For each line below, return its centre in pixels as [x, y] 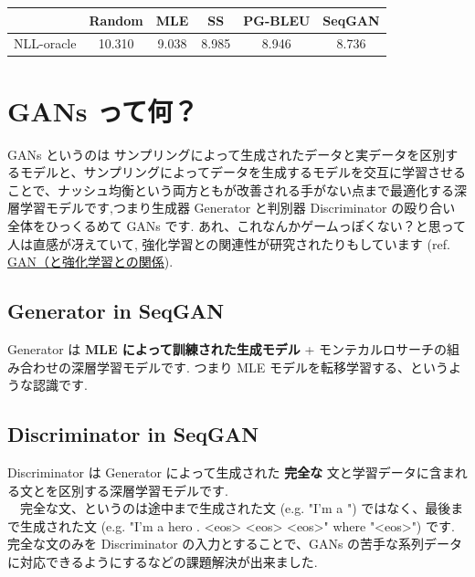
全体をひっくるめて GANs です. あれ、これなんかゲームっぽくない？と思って [237, 225]
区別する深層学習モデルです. [143, 490]
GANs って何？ [103, 110]
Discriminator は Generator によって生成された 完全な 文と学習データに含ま [231, 472]
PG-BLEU [277, 20]
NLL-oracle [45, 43]
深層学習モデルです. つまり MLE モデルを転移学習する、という [259, 367]
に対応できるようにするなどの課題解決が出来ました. [163, 561]
